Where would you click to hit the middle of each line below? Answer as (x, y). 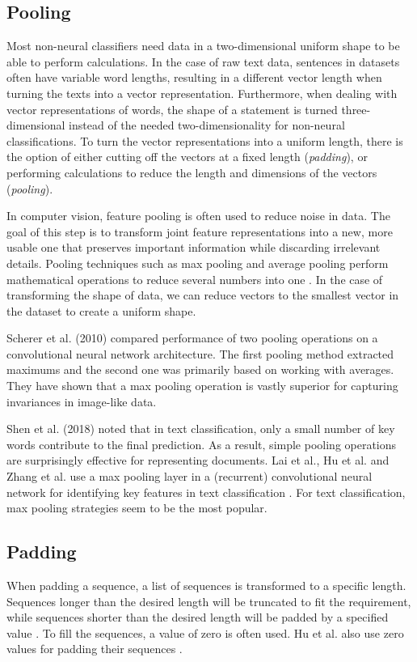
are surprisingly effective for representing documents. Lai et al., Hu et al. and (198, 460)
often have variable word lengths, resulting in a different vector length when (194, 77)
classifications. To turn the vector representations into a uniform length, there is (205, 140)
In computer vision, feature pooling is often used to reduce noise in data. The (198, 216)
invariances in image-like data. (82, 401)
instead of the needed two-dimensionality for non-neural (207, 125)
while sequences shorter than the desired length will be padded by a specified (198, 617)
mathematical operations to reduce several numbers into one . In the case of (195, 279)
